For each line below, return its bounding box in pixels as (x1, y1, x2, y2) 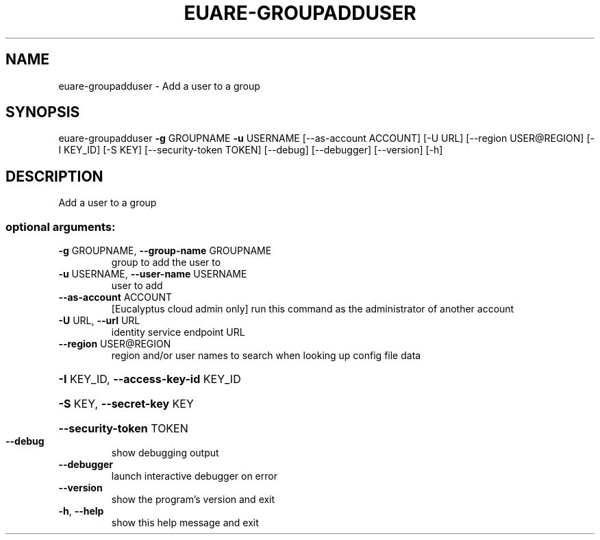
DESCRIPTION (5, 167, 103, 185)
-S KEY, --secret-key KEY (58, 397, 194, 411)
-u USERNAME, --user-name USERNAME (58, 268, 247, 280)
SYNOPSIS (5, 103, 80, 121)
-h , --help (58, 505, 104, 517)
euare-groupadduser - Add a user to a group (58, 79, 260, 92)
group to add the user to (111, 256, 221, 269)
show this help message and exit (111, 517, 259, 529)
